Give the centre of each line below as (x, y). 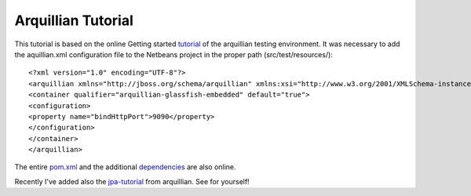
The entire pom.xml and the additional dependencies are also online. (125, 167)
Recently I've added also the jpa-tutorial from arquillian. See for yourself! (132, 181)
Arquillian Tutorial (74, 20)
